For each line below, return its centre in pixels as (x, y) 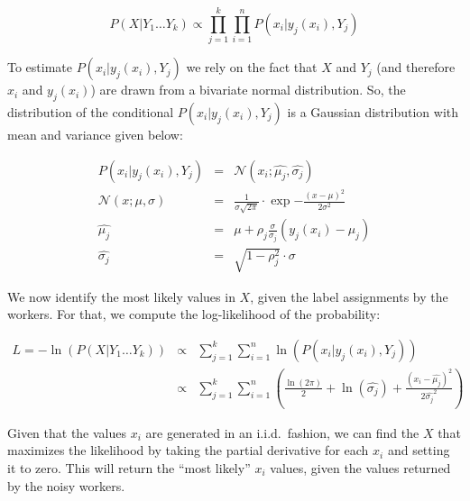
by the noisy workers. (66, 485)
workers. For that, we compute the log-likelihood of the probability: (194, 314)
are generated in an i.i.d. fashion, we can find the (282, 432)
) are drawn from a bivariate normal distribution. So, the (248, 90)
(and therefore (416, 67)
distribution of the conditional (91, 111)
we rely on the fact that (252, 67)
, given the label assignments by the (349, 296)
